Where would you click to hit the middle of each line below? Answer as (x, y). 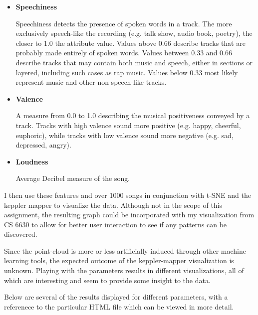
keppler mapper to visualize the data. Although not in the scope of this (113, 205)
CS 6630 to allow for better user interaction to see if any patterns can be (116, 224)
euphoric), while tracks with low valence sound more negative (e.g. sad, (125, 135)
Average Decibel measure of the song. (73, 178)
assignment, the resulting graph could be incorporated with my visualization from (129, 215)
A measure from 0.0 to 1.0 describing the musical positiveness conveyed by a (133, 115)
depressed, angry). (43, 145)
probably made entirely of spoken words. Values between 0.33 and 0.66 (124, 53)
